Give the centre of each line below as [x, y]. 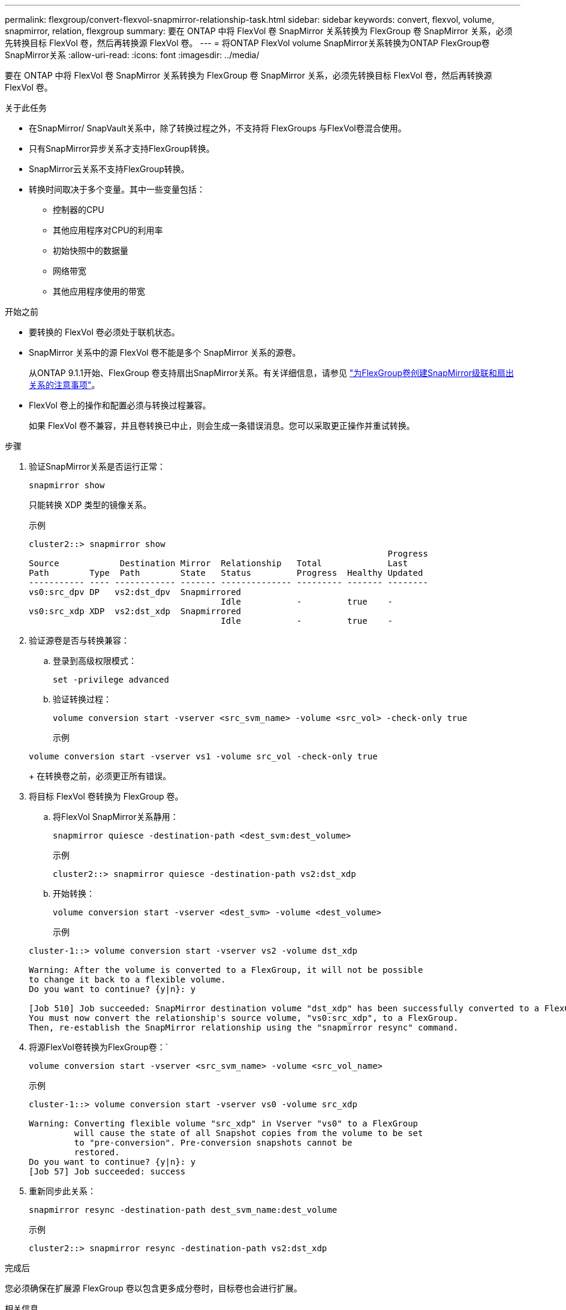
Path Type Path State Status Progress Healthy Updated [226, 573]
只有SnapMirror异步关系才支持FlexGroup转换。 [122, 148]
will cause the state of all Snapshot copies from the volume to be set [249, 1133]
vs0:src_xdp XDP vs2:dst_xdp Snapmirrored [135, 611]
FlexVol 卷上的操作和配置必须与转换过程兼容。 [120, 405]
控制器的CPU [79, 210]
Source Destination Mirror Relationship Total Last [219, 563]
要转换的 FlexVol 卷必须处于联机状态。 [104, 332]
